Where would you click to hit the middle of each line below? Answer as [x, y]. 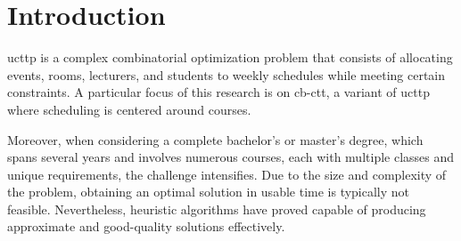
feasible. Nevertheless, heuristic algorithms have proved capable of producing [217, 209]
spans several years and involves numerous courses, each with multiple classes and [231, 157]
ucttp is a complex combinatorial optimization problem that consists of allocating [230, 57]
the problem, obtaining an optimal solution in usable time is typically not [209, 192]
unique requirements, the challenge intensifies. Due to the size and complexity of [227, 174]
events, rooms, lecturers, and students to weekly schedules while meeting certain [226, 74]
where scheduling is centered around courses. [129, 109]
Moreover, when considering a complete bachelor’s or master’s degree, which [215, 139]
